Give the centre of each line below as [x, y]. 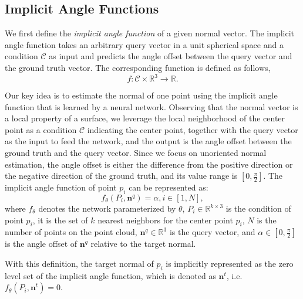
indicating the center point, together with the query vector [193, 129]
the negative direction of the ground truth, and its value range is [121, 176]
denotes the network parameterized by [107, 208]
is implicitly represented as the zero [230, 264]
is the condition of [258, 208]
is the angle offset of [41, 244]
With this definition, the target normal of [79, 264]
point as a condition [41, 129]
